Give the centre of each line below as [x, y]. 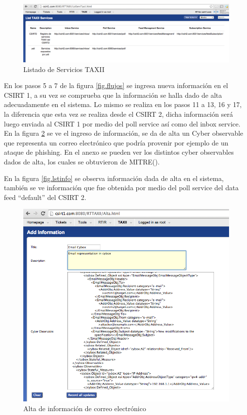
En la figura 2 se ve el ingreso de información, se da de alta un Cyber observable [124, 133]
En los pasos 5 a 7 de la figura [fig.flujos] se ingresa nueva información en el [116, 85]
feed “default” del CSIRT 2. [45, 197]
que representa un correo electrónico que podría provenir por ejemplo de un [116, 142]
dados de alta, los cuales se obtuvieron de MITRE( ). [82, 162]
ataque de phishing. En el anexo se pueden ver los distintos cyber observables [119, 152]
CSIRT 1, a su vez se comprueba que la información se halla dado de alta [113, 95]
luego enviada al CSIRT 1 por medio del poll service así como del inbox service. [122, 123]
